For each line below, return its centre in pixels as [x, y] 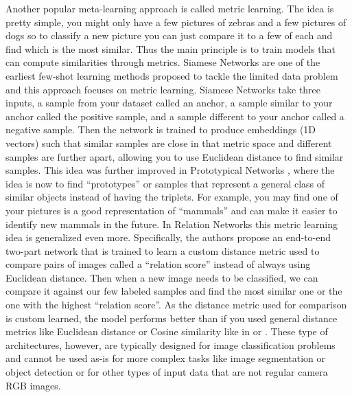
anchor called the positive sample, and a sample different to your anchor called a [175, 116]
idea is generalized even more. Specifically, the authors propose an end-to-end [168, 237]
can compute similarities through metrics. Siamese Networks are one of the [163, 62]
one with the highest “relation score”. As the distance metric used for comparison [176, 305]
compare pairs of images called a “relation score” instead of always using [158, 264]
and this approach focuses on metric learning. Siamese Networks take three [163, 89]
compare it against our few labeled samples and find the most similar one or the [174, 291]
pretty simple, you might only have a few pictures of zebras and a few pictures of [176, 22]
